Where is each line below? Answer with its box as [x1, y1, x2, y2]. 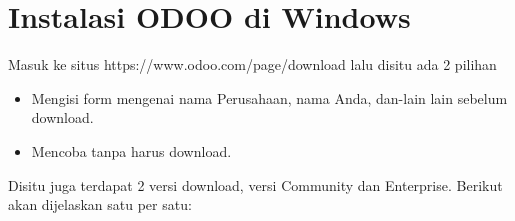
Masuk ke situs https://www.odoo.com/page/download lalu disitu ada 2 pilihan [8, 54, 497, 75]
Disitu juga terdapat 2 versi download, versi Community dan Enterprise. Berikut [8, 174, 503, 195]
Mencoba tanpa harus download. [31, 140, 232, 161]
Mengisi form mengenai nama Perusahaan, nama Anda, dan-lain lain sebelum [31, 87, 508, 108]
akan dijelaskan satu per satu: [8, 194, 192, 215]
